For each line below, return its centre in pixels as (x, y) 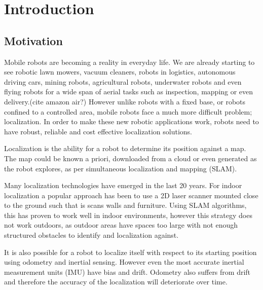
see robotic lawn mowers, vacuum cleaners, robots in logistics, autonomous (120, 72)
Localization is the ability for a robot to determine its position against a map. (125, 148)
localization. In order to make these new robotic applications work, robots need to (131, 121)
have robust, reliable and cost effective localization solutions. (98, 131)
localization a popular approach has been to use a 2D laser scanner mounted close (131, 195)
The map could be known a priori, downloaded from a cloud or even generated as (130, 158)
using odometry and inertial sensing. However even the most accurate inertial (124, 262)
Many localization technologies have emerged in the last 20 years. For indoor (123, 185)
